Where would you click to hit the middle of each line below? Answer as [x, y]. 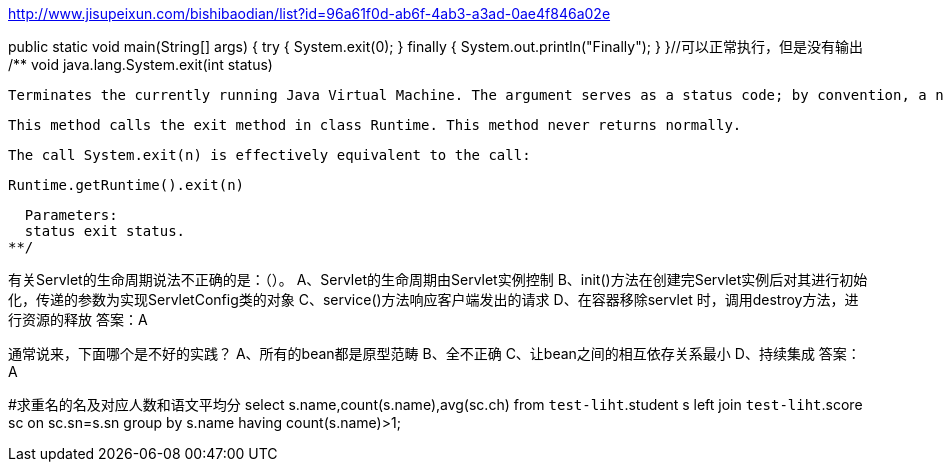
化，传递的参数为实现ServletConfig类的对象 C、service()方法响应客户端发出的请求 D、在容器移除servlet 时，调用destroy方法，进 [433, 299]
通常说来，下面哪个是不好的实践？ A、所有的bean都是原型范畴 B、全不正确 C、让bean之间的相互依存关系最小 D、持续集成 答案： [434, 353]
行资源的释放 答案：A [78, 319]
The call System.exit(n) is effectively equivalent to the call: [269, 155]
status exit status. [105, 231]
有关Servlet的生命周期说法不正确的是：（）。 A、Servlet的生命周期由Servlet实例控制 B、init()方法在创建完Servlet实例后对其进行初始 [438, 279]
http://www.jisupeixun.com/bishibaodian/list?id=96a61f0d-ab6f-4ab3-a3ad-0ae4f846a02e [309, 13]
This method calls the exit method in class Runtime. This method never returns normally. [375, 125]
